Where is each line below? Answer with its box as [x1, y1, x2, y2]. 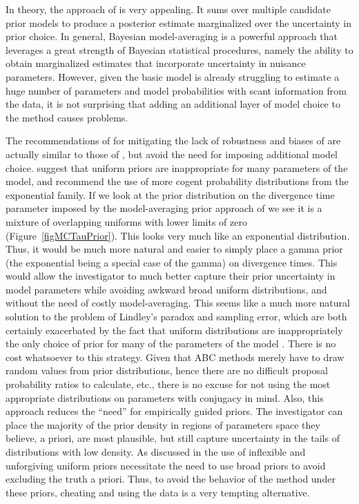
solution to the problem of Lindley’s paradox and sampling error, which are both [6, 309, 347, 324]
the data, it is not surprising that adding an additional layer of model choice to [6, 97, 340, 111]
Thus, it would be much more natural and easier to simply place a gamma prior [6, 242, 343, 256]
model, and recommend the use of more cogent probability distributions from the [6, 174, 349, 188]
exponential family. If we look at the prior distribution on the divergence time [6, 187, 335, 202]
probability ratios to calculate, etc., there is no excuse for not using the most [6, 377, 331, 391]
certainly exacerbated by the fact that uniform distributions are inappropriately [6, 322, 343, 337]
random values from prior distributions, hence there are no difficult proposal [6, 363, 328, 378]
